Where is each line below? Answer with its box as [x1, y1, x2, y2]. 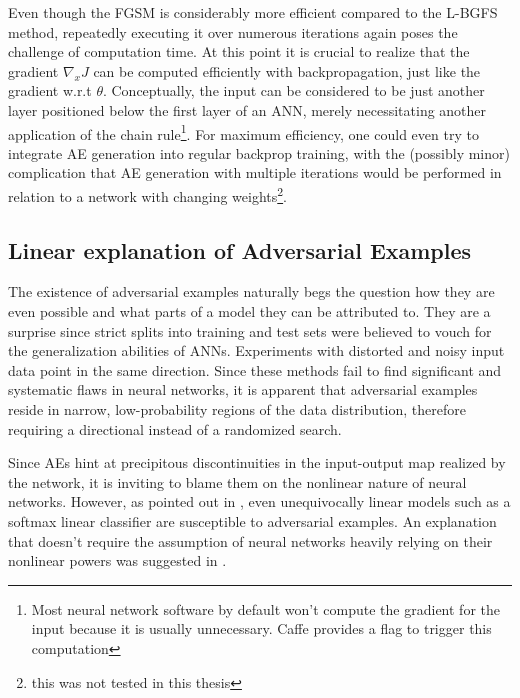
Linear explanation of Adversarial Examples [8, 234, 472, 265]
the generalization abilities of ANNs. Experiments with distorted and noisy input [8, 340, 505, 361]
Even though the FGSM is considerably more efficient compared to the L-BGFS [8, 2, 498, 22]
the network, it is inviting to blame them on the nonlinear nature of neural [8, 471, 467, 492]
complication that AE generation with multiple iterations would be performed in [8, 162, 502, 183]
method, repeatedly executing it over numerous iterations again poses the [8, 21, 458, 42]
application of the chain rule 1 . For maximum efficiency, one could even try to [8, 120, 479, 144]
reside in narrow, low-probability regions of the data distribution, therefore [8, 399, 466, 420]
